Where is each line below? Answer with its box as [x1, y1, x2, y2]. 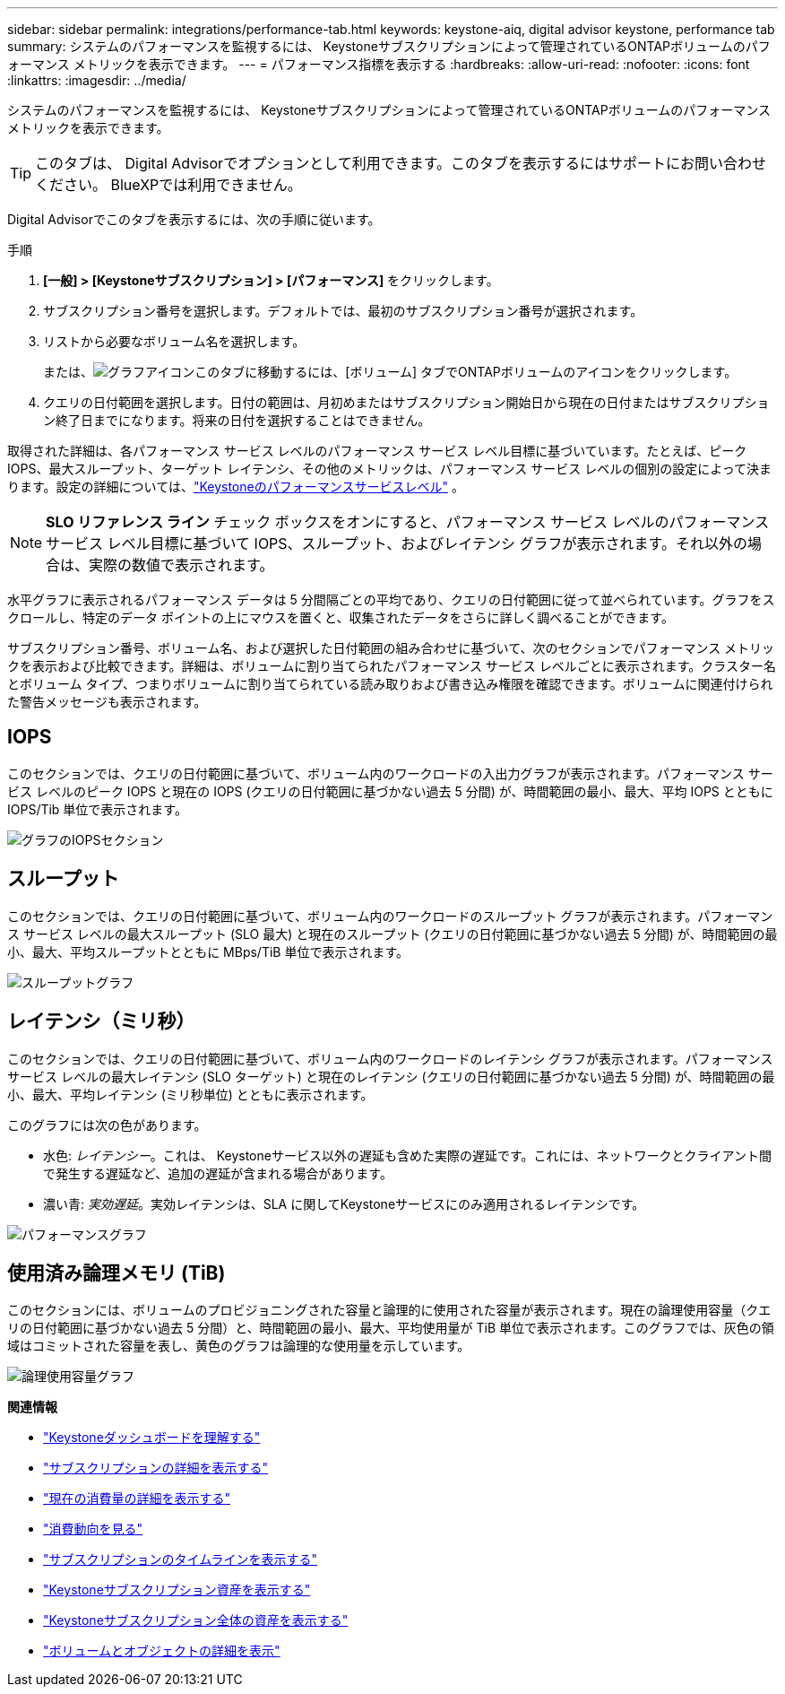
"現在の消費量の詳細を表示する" [43, 1490, 231, 1507]
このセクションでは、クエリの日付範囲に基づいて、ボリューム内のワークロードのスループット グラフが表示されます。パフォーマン [7, 908, 773, 924]
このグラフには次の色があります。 [7, 1116, 207, 1133]
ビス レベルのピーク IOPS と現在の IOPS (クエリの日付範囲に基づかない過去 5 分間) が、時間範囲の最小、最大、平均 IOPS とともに [7, 783, 773, 799]
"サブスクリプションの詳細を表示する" [43, 1460, 269, 1476]
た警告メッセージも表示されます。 [7, 694, 207, 709]
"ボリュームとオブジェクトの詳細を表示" [43, 1643, 280, 1659]
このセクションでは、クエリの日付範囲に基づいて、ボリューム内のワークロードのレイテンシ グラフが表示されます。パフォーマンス [7, 1050, 773, 1066]
